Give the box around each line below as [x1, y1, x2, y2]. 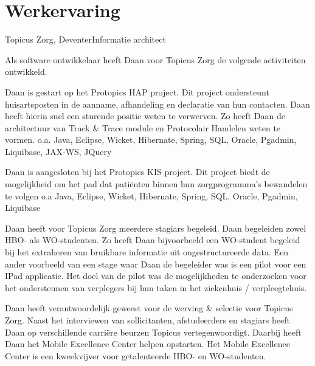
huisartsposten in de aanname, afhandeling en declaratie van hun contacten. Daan [5, 97, 310, 110]
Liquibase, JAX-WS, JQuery [5, 145, 112, 157]
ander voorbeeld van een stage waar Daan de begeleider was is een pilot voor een [5, 257, 306, 270]
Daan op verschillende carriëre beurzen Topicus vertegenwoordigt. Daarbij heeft [5, 325, 302, 338]
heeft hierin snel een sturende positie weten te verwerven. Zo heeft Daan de [5, 109, 285, 122]
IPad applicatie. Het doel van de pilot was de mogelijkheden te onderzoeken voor [5, 269, 306, 282]
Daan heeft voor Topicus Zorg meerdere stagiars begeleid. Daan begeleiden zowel [5, 221, 306, 234]
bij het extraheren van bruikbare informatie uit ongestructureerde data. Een [5, 246, 289, 258]
